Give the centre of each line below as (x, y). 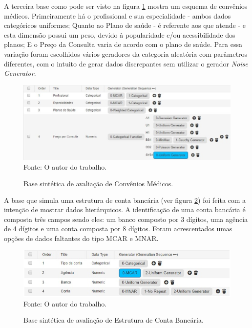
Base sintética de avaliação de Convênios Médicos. (98, 184)
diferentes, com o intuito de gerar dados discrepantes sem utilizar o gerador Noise (126, 63)
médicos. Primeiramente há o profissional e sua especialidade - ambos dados (117, 15)
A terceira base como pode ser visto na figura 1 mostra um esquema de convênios (126, 6)
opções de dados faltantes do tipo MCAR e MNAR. (81, 238)
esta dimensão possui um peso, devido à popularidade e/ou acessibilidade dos (120, 34)
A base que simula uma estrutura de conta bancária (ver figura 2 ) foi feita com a (125, 200)
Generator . (20, 73)
